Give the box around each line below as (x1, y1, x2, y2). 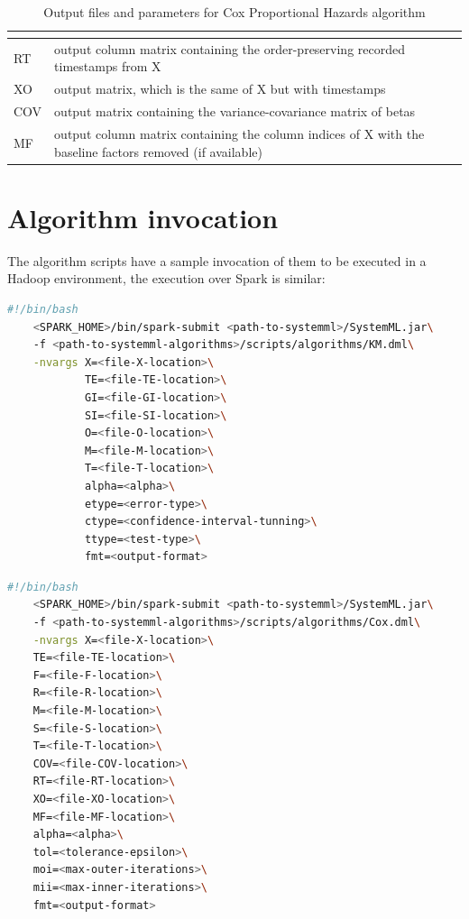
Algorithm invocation (7, 198, 279, 235)
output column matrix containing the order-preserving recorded (54, 39, 405, 58)
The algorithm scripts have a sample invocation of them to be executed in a (7, 251, 427, 270)
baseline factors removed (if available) (54, 142, 262, 161)
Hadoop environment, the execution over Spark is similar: (7, 269, 326, 288)
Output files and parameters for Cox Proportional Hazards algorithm (43, 3, 426, 21)
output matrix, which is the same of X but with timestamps (54, 79, 386, 98)
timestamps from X (54, 57, 161, 76)
